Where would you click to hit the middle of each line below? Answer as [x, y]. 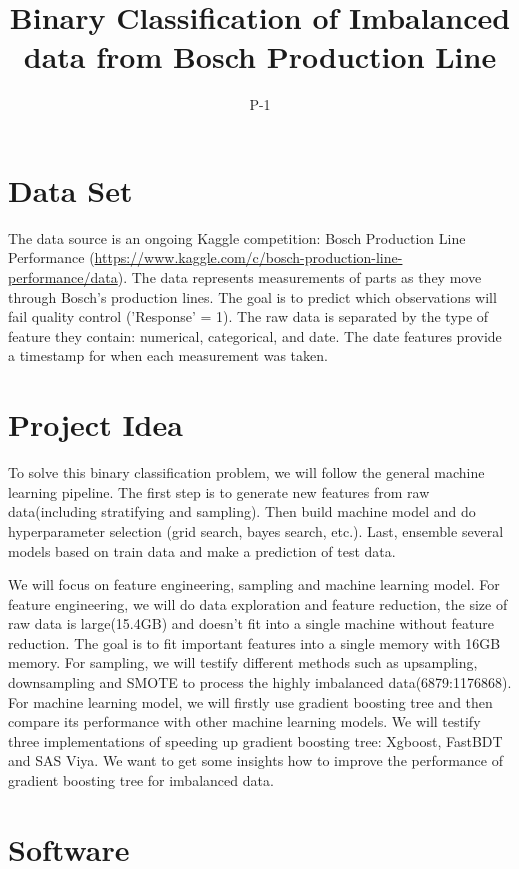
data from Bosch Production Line [260, 56]
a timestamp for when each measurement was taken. [168, 355]
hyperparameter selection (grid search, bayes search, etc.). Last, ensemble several [256, 530]
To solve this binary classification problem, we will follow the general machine [246, 472]
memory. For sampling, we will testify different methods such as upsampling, [243, 662]
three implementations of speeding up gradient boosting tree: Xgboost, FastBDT [255, 740]
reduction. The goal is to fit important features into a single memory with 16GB [254, 642]
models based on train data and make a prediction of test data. [202, 550]
